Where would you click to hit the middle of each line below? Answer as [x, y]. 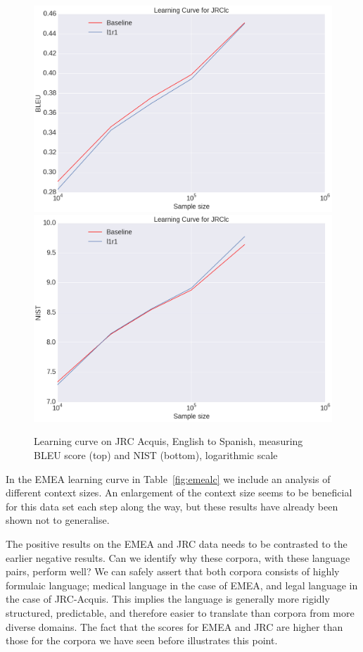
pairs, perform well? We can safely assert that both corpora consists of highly [173, 571]
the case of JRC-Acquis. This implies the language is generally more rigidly [168, 599]
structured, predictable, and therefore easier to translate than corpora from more [180, 613]
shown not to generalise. [58, 520]
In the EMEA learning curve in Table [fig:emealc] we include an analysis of [168, 478]
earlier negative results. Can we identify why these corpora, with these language [178, 557]
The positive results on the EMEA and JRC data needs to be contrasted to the [177, 544]
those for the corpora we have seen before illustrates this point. [142, 640]
